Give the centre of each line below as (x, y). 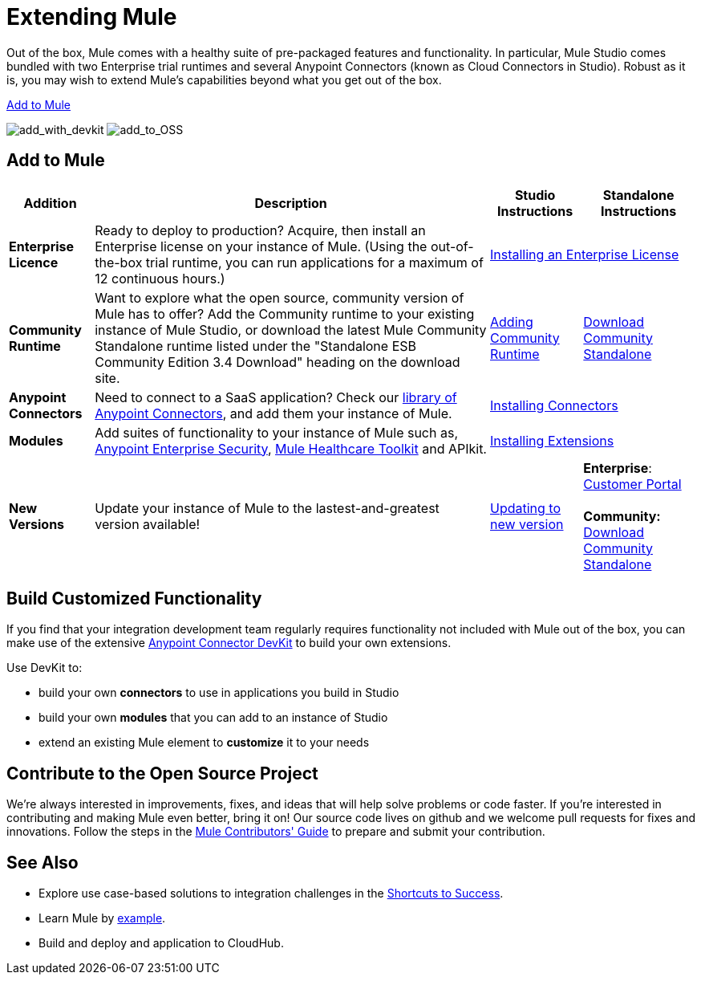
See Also (43, 862)
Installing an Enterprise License (585, 254)
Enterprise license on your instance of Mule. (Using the (261, 246)
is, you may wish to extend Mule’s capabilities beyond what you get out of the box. (224, 79)
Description (291, 203)
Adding (512, 322)
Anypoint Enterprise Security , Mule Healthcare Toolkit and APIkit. (291, 448)
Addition (50, 203)
